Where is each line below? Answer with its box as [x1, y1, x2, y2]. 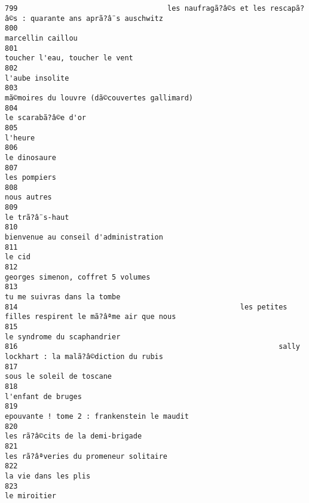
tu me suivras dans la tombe [5, 293, 121, 302]
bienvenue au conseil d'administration [5, 233, 163, 242]
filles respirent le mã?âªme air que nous [5, 312, 176, 321]
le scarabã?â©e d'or [5, 114, 87, 122]
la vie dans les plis [5, 471, 91, 480]
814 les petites [5, 302, 287, 311]
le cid [5, 253, 30, 262]
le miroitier [5, 492, 56, 501]
